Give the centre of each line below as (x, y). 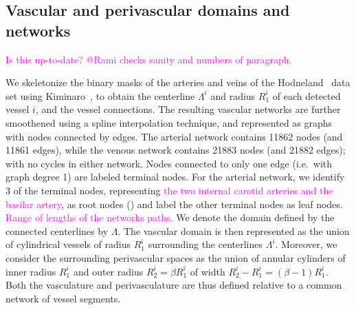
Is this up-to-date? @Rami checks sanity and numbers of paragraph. (149, 59)
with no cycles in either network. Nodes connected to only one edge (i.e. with (169, 163)
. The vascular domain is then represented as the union (234, 230)
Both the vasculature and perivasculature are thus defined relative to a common (174, 285)
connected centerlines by (57, 230)
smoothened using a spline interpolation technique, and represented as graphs (169, 122)
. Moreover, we (306, 244)
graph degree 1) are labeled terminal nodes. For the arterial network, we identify (175, 177)
